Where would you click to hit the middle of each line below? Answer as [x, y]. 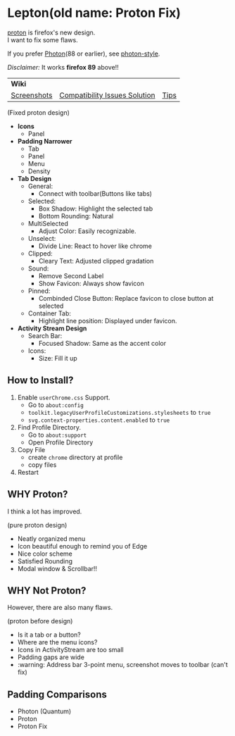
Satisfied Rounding [45, 561]
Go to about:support [57, 435]
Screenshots [32, 95]
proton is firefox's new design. [51, 32]
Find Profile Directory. [49, 427]
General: [40, 186]
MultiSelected [48, 223]
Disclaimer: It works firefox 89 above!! [63, 67]
